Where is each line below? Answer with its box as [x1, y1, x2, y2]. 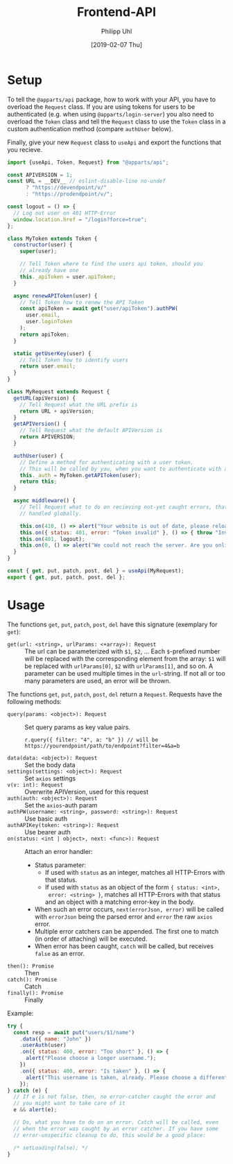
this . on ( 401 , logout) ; [19, 536, 85, 542]
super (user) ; [19, 248, 58, 255]
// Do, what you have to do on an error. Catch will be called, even [13, 1119, 218, 1126]
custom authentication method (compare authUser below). [7, 124, 173, 132]
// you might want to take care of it [13, 1100, 126, 1107]
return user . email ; [19, 363, 76, 370]
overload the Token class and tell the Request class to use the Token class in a [7, 117, 226, 126]
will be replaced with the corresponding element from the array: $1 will [24, 654, 226, 662]
